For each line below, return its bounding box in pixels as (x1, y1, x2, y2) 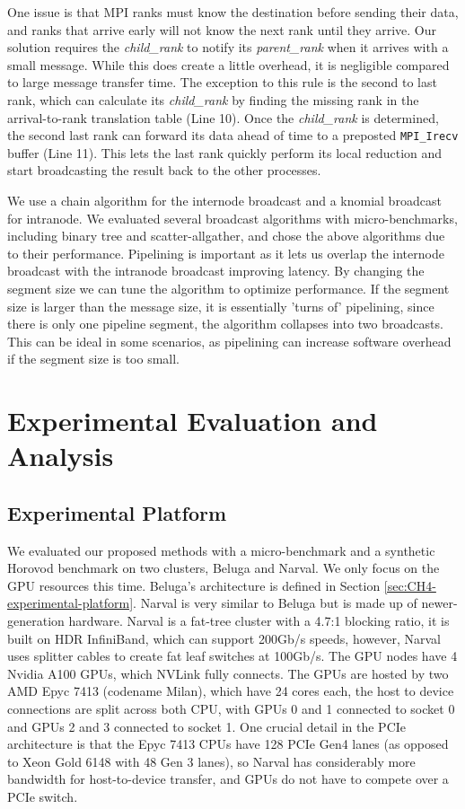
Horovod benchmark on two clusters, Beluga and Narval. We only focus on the (7, 558, 440, 577)
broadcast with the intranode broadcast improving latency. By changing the (7, 261, 425, 280)
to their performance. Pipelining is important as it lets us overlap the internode (7, 243, 444, 262)
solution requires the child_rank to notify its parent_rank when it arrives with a (7, 38, 449, 57)
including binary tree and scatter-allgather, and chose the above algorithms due (7, 226, 445, 245)
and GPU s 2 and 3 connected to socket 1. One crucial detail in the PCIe (7, 717, 407, 735)
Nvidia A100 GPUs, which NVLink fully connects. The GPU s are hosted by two (7, 664, 449, 682)
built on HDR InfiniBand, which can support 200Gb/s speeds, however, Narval (7, 629, 441, 647)
